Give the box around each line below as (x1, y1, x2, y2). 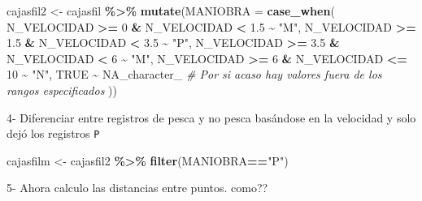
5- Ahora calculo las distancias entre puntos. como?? (7, 179, 268, 196)
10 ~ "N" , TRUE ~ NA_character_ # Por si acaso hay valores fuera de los (7, 66, 382, 83)
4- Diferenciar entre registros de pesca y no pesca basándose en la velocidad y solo (7, 109, 416, 126)
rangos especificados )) (7, 81, 117, 98)
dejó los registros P (7, 125, 100, 142)
